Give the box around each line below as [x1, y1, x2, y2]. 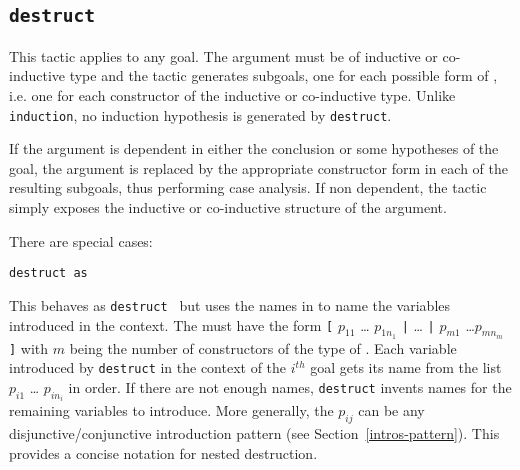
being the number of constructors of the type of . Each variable [69, 337, 457, 358]
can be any [358, 400, 425, 421]
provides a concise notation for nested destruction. [9, 442, 318, 463]
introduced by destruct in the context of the [9, 357, 287, 378]
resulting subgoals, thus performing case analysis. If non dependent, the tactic [9, 177, 487, 198]
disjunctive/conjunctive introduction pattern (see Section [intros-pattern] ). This [9, 423, 500, 444]
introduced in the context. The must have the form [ [9, 314, 334, 335]
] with [9, 337, 49, 358]
